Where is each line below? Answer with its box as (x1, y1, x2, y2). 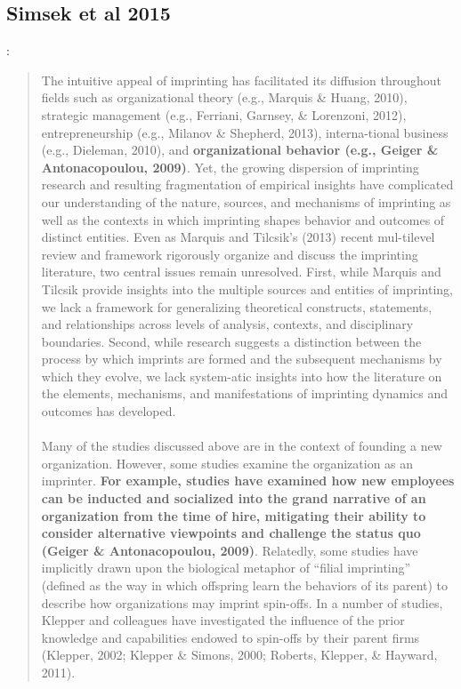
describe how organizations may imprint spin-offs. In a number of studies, (41, 593, 443, 612)
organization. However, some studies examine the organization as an (41, 453, 414, 472)
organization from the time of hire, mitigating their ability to (41, 506, 426, 525)
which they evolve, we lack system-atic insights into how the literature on (41, 366, 442, 385)
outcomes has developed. (41, 402, 176, 421)
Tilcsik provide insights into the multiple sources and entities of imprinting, (41, 279, 454, 298)
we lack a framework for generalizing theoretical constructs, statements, (41, 297, 433, 316)
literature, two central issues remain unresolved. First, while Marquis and (41, 262, 441, 281)
